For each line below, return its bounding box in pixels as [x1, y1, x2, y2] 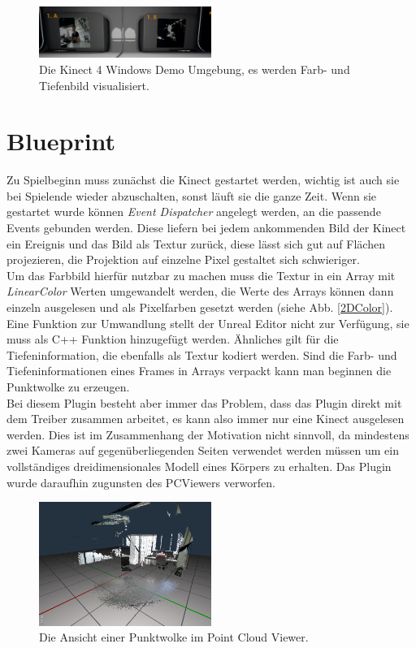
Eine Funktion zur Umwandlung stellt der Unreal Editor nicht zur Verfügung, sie [6, 314, 409, 331]
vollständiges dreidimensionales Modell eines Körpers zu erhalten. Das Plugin [6, 457, 392, 474]
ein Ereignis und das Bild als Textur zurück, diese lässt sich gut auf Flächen [6, 235, 385, 252]
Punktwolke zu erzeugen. [6, 378, 130, 395]
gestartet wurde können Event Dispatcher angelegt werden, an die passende [6, 203, 381, 220]
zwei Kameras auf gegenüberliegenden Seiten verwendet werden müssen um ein [6, 442, 399, 459]
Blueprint [6, 124, 116, 158]
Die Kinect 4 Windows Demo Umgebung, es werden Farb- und [39, 60, 350, 77]
